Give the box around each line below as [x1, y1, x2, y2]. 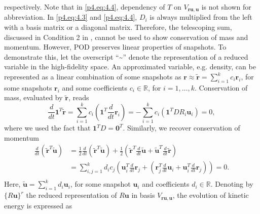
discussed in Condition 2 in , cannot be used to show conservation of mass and [4, 31, 248, 42]
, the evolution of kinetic [172, 190, 249, 200]
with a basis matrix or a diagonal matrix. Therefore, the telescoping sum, [4, 22, 232, 32]
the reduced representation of [26, 190, 117, 200]
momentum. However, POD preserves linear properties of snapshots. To [4, 41, 227, 52]
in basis [131, 190, 155, 200]
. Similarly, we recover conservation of [123, 122, 240, 133]
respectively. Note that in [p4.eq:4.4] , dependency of [4, 2, 165, 12]
